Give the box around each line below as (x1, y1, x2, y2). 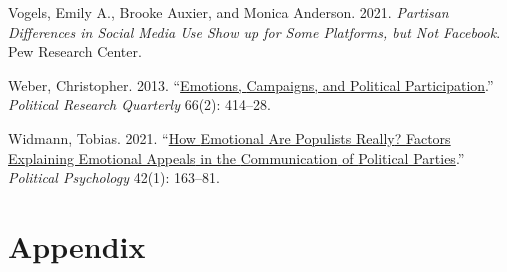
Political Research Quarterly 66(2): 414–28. (8, 94, 271, 115)
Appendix (8, 225, 146, 266)
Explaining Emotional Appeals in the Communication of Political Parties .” (8, 147, 465, 168)
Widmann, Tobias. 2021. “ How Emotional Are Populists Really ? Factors (8, 127, 451, 148)
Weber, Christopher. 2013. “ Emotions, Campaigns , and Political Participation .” (8, 74, 494, 95)
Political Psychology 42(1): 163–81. (8, 167, 220, 188)
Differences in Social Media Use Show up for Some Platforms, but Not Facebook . (8, 21, 501, 42)
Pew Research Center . (8, 41, 142, 62)
